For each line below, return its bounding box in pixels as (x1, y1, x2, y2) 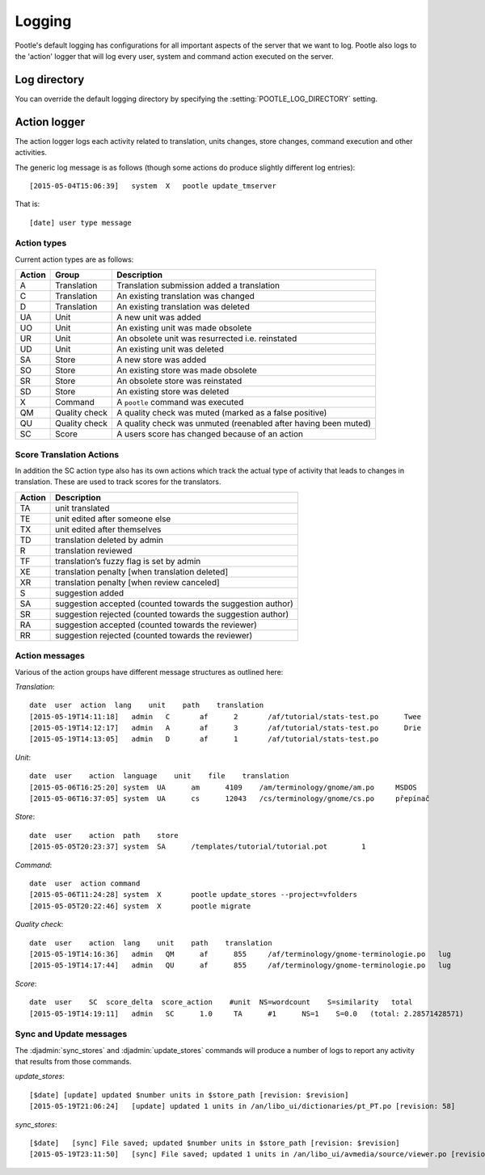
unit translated (55, 502, 110, 513)
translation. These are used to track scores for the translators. (15, 477, 221, 486)
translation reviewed (55, 545, 133, 556)
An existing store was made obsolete (116, 364, 258, 376)
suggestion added (55, 587, 124, 598)
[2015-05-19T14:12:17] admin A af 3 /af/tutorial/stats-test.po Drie (29, 723, 422, 733)
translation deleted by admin (55, 534, 163, 545)
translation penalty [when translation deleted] (55, 566, 229, 577)
